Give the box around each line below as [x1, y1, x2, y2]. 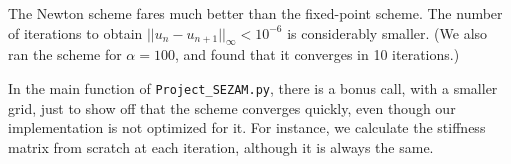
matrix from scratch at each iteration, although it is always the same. [8, 136, 434, 157]
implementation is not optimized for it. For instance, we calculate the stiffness [8, 117, 486, 138]
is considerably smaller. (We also [287, 22, 488, 43]
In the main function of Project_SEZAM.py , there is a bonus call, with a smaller [8, 77, 498, 98]
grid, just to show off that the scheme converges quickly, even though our [8, 97, 456, 118]
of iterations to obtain [8, 22, 143, 43]
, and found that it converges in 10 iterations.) [174, 44, 460, 65]
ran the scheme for [8, 44, 122, 65]
